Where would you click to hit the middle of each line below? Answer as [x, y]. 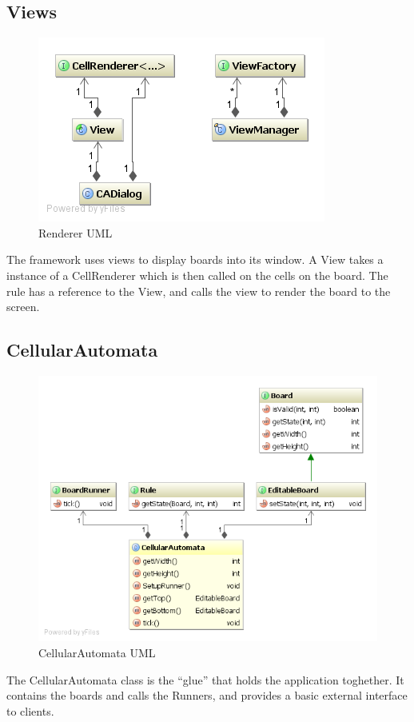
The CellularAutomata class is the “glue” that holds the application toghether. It [205, 679]
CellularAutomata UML [97, 652]
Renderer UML [76, 232]
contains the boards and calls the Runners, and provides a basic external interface [207, 695]
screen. [23, 307]
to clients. [30, 710]
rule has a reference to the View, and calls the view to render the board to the [199, 291]
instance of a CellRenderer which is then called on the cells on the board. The [197, 275]
